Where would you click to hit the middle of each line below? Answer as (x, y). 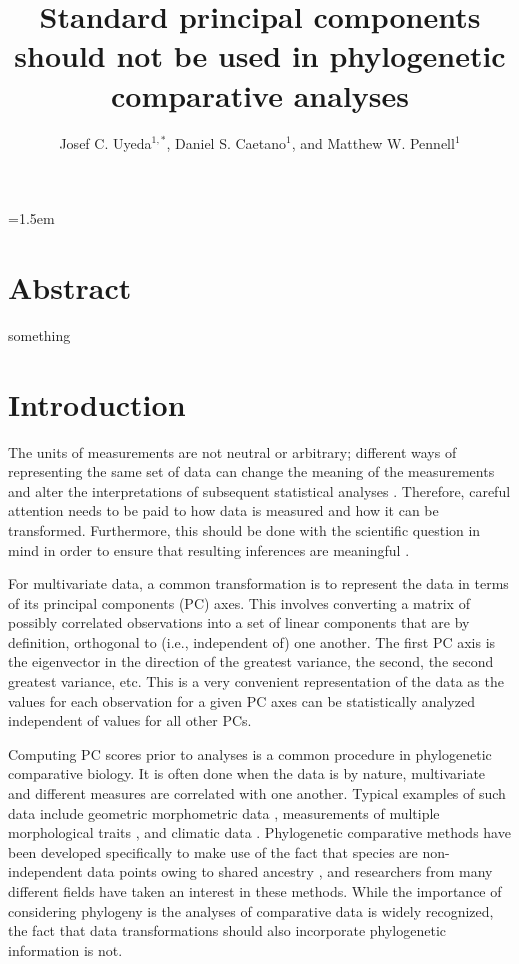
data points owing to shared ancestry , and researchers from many (290, 871)
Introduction (97, 403)
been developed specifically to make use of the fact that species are (213, 851)
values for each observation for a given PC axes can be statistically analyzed (241, 700)
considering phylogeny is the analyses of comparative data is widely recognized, (251, 910)
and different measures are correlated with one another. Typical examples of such (257, 793)
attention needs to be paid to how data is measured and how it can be (223, 510)
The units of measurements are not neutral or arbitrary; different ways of (232, 451)
